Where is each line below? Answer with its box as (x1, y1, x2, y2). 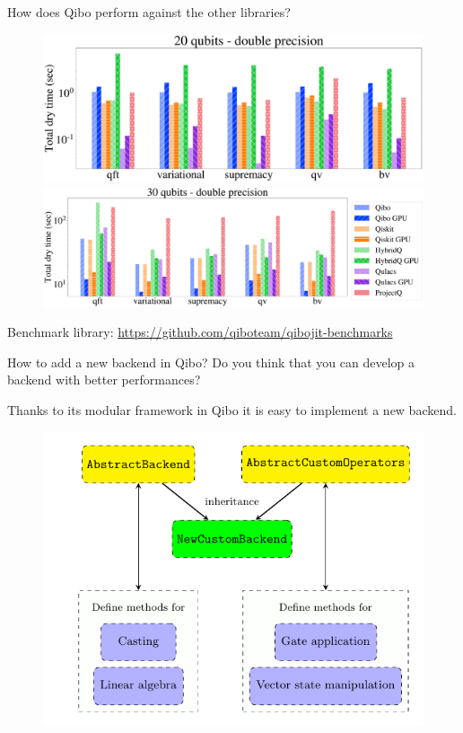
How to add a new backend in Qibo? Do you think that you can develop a (7, 352, 415, 371)
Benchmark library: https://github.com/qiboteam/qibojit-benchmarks (7, 322, 393, 341)
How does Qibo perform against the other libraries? (7, 3, 291, 21)
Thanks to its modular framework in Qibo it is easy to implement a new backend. (7, 400, 457, 419)
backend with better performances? (7, 370, 201, 389)
